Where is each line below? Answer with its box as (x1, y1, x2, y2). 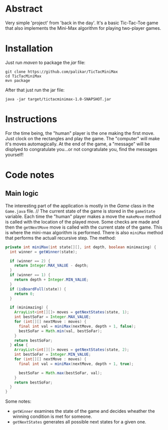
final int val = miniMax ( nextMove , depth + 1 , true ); (18, 361, 134, 366)
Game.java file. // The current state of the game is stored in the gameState (5, 208, 156, 214)
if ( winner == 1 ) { (10, 273, 51, 278)
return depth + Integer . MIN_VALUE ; (14, 277, 89, 283)
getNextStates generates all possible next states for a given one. (12, 419, 147, 425)
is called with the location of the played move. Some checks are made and (5, 219, 159, 225)
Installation (5, 43, 53, 55)
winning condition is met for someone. (12, 413, 92, 419)
